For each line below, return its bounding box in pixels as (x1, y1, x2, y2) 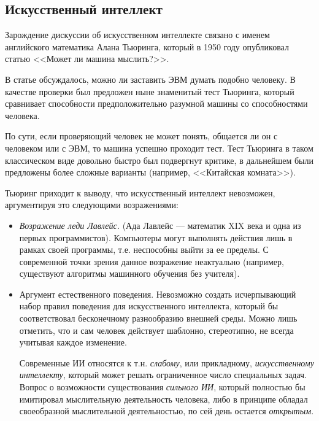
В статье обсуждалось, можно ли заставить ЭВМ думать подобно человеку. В (5, 72, 296, 85)
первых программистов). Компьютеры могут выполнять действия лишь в (19, 231, 293, 244)
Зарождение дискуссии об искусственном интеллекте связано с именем (5, 28, 270, 41)
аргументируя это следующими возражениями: (5, 198, 179, 211)
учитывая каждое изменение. (19, 336, 127, 349)
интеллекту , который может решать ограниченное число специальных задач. (19, 368, 307, 381)
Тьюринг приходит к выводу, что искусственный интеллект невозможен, (5, 186, 275, 199)
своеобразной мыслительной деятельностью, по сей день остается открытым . (19, 404, 314, 417)
